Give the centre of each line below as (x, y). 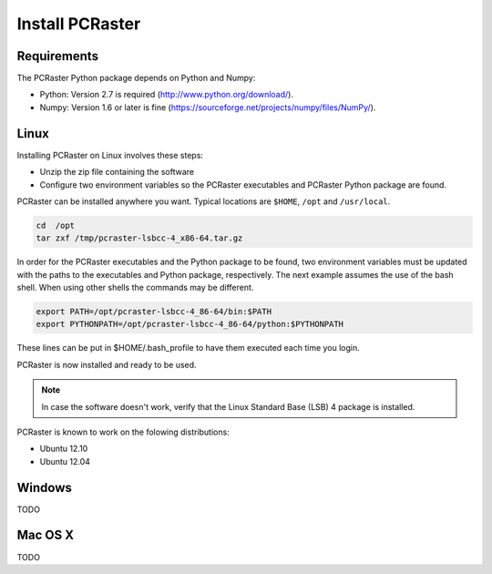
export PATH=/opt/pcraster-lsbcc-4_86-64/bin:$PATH (154, 312)
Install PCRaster (79, 24)
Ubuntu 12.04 (65, 461)
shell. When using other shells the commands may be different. (135, 288)
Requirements (58, 56)
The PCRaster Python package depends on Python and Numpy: (136, 78)
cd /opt (56, 225)
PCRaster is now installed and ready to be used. (107, 364)
